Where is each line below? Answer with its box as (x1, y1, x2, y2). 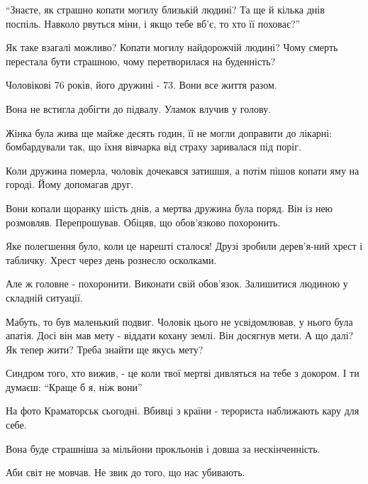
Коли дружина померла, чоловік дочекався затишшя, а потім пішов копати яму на (6, 163, 359, 177)
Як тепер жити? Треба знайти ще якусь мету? (6, 341, 203, 356)
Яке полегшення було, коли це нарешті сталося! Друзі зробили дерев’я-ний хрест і (6, 238, 363, 253)
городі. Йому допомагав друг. (6, 177, 134, 192)
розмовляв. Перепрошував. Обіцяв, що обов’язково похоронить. (6, 214, 281, 229)
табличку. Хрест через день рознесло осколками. (6, 252, 217, 267)
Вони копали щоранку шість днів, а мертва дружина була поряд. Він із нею (6, 200, 333, 215)
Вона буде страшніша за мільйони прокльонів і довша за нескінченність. (6, 441, 320, 456)
